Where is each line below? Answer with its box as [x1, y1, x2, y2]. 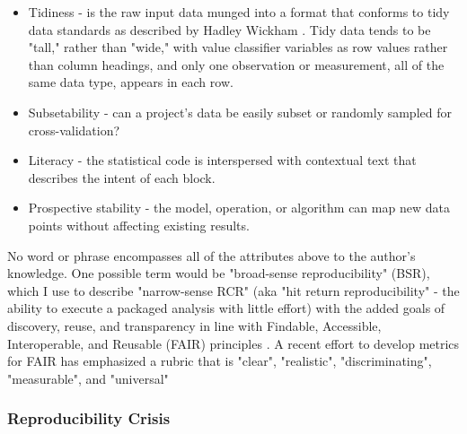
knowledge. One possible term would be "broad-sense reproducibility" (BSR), [7, 264, 430, 282]
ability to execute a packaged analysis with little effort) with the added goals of [7, 299, 445, 317]
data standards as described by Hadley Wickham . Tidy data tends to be [28, 20, 431, 39]
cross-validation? [28, 120, 120, 139]
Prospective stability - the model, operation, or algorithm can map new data [28, 198, 450, 217]
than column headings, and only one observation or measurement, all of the [28, 55, 445, 74]
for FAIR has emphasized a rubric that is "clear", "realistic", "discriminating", [7, 352, 432, 370]
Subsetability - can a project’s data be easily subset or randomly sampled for [28, 102, 452, 121]
